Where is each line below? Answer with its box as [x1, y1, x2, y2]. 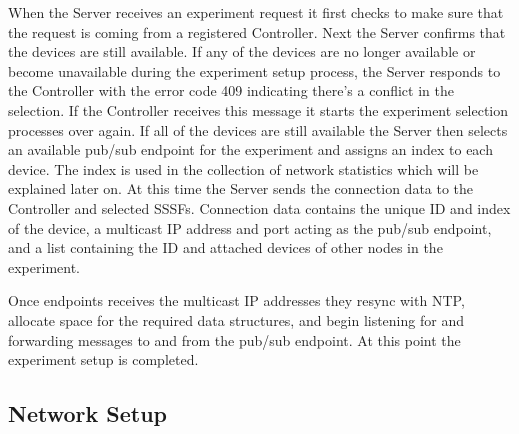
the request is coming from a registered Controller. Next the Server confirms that [8, 21, 506, 42]
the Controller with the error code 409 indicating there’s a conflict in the [8, 80, 454, 101]
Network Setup [8, 398, 167, 429]
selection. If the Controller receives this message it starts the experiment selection [8, 99, 509, 120]
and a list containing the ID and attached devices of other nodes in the [8, 237, 443, 258]
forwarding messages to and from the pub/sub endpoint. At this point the [8, 329, 461, 350]
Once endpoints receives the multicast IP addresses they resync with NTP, [8, 290, 465, 311]
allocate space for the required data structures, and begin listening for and [8, 309, 464, 330]
